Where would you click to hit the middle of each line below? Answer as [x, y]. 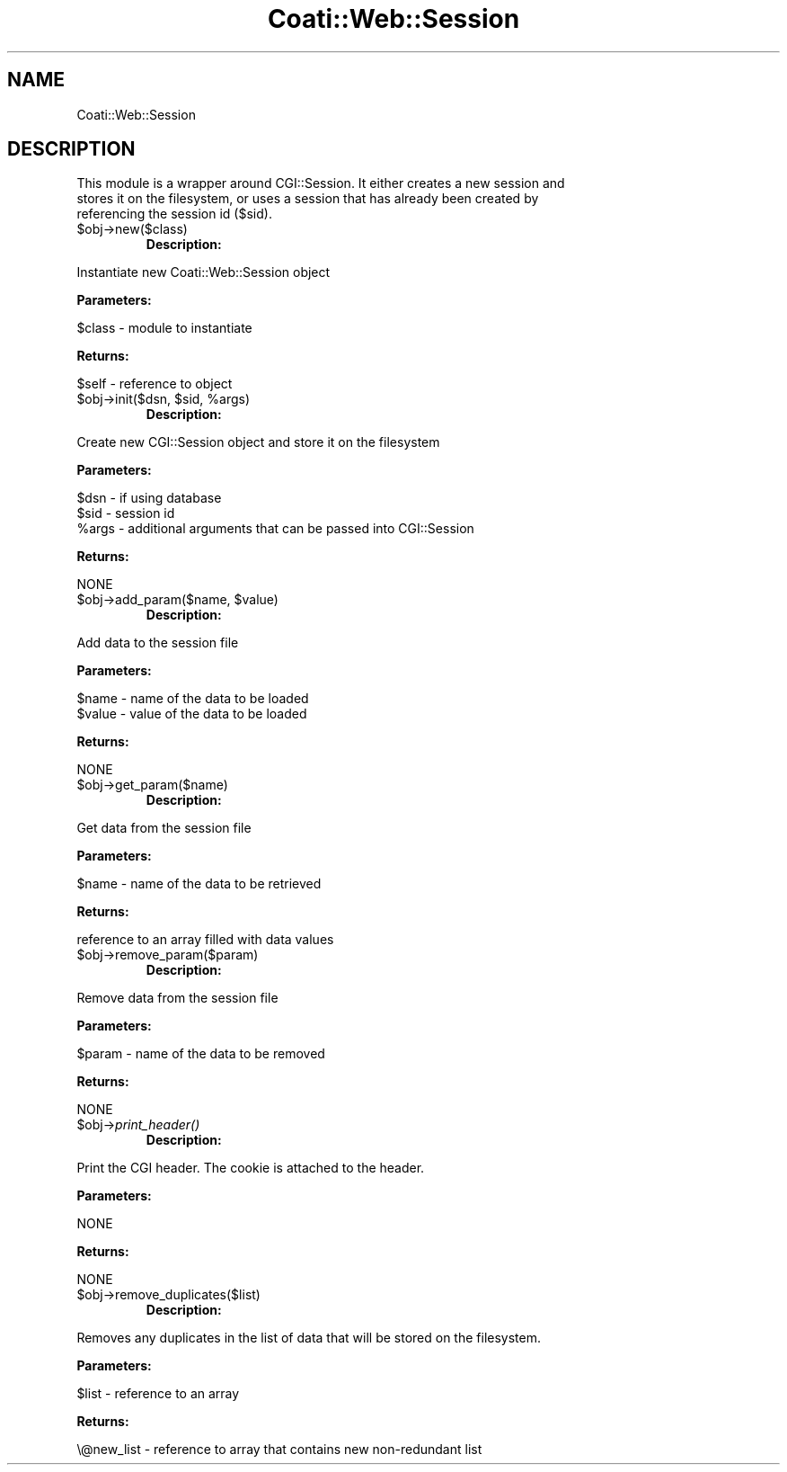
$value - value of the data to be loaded [192, 714]
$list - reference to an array [158, 1394]
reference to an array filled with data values [205, 940]
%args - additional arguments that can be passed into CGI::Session [275, 529]
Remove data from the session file [177, 998]
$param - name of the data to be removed [201, 1054]
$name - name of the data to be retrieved [199, 884]
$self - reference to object [155, 384]
